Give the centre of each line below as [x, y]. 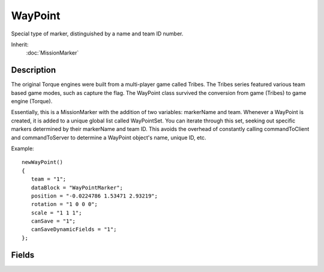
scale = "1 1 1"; [56, 213]
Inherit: [20, 44]
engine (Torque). [32, 101]
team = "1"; [49, 179]
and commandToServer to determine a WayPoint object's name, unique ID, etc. [109, 138]
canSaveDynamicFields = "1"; [74, 229]
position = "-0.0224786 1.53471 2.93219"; [94, 196]
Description [34, 70]
